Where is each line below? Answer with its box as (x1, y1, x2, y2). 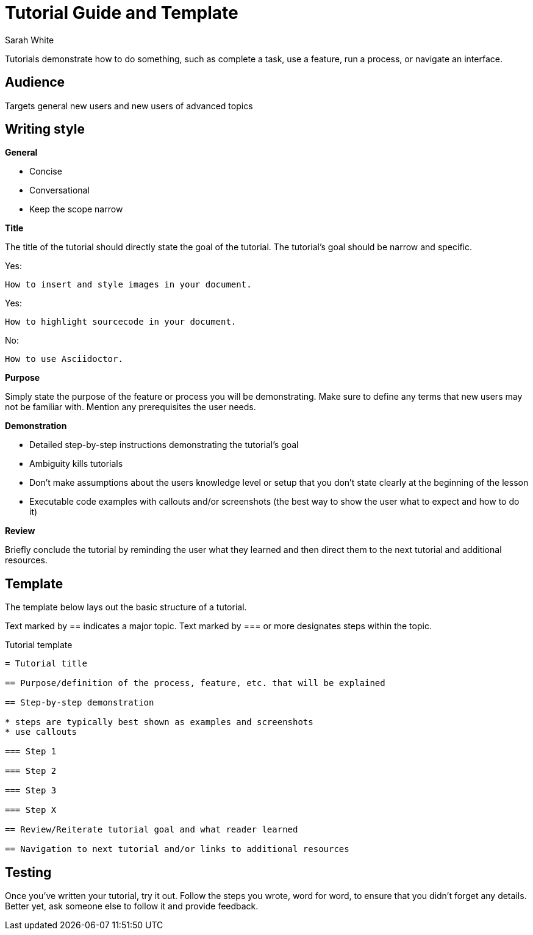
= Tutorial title (5, 659, 87, 669)
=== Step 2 (5, 766, 57, 776)
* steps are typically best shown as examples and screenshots (5, 717, 313, 727)
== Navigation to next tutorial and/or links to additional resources (5, 844, 349, 854)
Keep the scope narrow (29, 204, 123, 215)
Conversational (29, 185, 90, 196)
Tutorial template (5, 640, 73, 651)
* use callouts (5, 727, 77, 737)
